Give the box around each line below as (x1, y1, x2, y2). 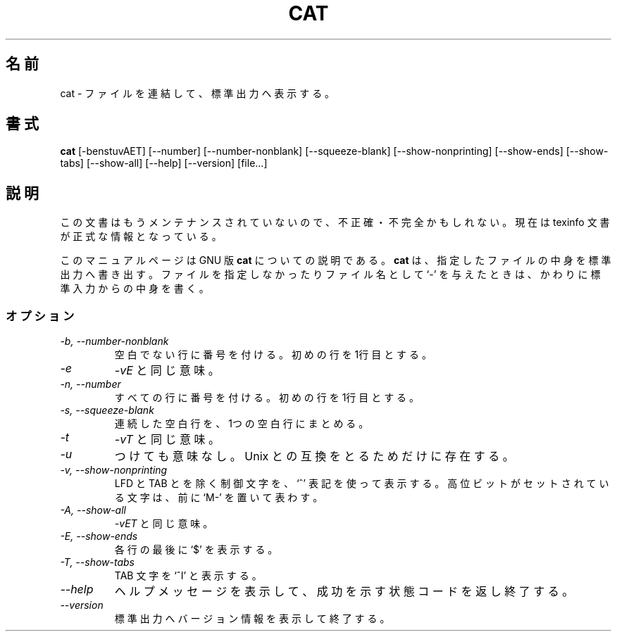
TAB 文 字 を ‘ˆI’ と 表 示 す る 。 (114, 569, 262, 582)
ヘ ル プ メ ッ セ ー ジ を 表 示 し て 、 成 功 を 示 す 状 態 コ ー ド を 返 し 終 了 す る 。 (114, 584, 574, 599)
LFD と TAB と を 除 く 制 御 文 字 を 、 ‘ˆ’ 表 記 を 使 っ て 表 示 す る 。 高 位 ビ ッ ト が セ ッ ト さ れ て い (114, 477, 609, 490)
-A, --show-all (60, 504, 126, 517)
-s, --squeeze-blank (60, 404, 154, 417)
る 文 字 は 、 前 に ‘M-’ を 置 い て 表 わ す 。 (114, 491, 323, 504)
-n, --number (60, 378, 121, 391)
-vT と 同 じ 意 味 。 (114, 432, 220, 447)
